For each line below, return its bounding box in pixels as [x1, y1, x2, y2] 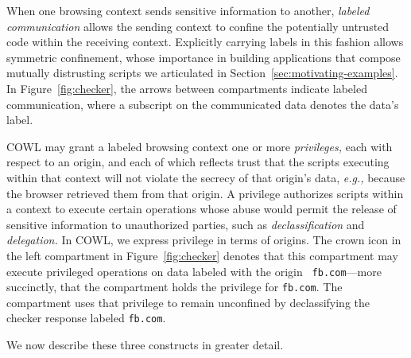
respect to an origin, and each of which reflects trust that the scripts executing [6, 154, 390, 170]
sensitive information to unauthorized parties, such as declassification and [6, 216, 365, 232]
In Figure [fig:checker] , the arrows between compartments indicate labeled [6, 80, 367, 96]
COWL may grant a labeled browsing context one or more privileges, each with [6, 138, 393, 154]
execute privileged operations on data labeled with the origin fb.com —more [6, 263, 382, 279]
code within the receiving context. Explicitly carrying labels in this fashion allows [6, 33, 404, 50]
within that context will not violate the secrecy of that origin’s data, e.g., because [6, 169, 405, 185]
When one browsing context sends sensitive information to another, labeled [6, 2, 370, 18]
